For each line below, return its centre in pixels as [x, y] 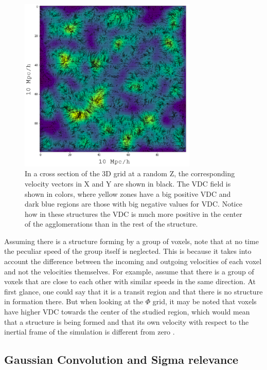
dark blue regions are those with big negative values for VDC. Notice [133, 204]
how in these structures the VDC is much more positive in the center [133, 214]
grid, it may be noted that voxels [204, 301]
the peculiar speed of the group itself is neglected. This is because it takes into [128, 251]
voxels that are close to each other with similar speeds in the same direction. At [130, 281]
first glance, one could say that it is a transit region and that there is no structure [133, 291]
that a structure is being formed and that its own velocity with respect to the [127, 321]
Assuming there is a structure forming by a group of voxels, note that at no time [131, 241]
